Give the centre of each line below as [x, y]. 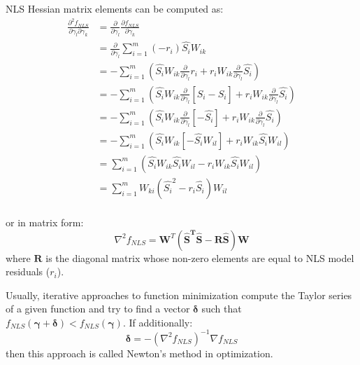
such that [222, 309]
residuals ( [28, 271]
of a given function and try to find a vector [98, 309]
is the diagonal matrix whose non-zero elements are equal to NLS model [200, 257]
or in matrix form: [45, 222]
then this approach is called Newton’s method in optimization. [139, 353]
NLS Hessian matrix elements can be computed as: [115, 8]
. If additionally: [158, 322]
